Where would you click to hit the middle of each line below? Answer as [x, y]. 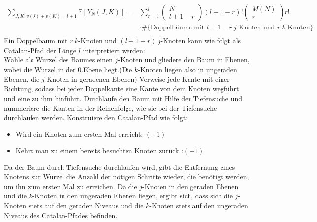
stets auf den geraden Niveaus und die [86, 205]
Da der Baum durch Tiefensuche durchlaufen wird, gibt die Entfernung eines [120, 167]
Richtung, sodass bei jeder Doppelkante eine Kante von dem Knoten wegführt [122, 89]
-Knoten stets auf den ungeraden [199, 205]
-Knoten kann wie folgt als [201, 41]
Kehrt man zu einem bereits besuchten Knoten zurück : [99, 151]
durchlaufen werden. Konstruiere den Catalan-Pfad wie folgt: [96, 117]
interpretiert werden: [114, 50]
